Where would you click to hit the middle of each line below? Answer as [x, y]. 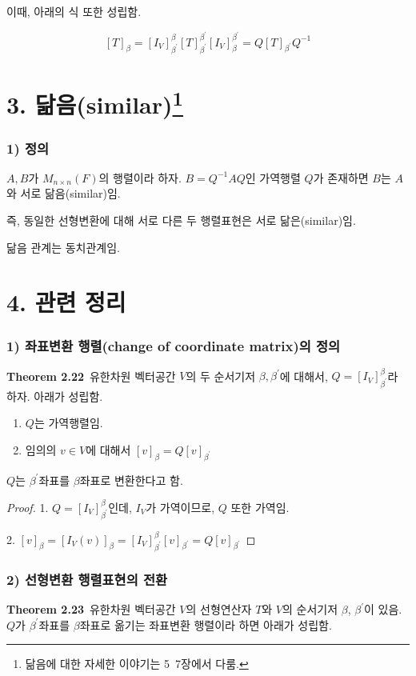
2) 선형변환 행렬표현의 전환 [87, 579]
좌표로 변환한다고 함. [131, 480]
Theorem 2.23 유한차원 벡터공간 [91, 609]
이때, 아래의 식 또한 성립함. [74, 11]
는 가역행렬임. [68, 423]
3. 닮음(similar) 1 [95, 103]
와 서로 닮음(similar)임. [64, 193]
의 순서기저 [310, 609]
